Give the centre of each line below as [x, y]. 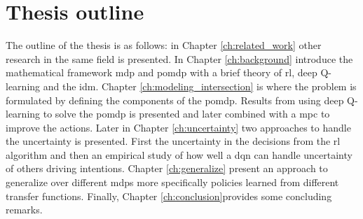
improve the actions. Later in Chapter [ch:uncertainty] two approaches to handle [178, 127]
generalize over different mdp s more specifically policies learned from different [172, 182]
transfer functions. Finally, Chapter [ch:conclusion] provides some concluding [169, 196]
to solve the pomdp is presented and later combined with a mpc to [186, 114]
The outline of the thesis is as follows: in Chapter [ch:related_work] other [164, 45]
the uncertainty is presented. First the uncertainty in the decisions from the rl [173, 141]
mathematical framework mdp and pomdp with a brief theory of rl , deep [162, 72]
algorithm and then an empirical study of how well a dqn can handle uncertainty [179, 154]
